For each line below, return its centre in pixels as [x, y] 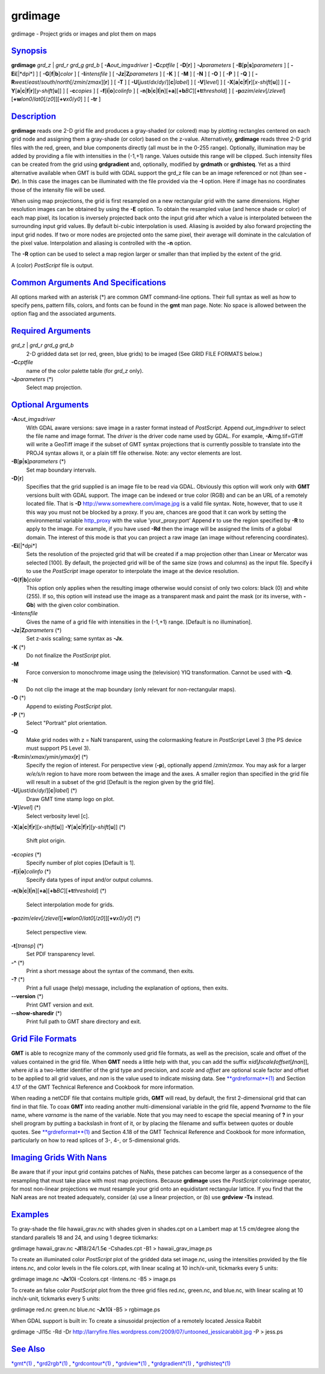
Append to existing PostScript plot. [69, 706]
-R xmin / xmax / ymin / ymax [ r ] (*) [50, 756]
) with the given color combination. [76, 605]
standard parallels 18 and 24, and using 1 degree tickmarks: [85, 1237]
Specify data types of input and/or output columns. [90, 879]
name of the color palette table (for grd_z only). [85, 370]
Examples [30, 1214]
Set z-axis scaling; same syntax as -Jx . [75, 639]
